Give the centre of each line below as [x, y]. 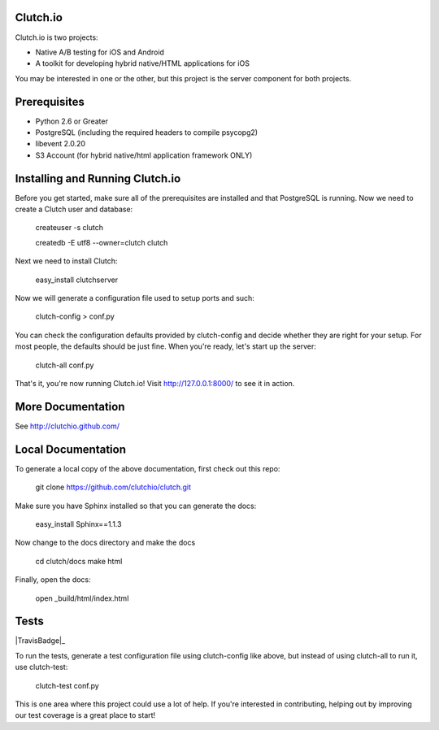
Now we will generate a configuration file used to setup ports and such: [135, 298]
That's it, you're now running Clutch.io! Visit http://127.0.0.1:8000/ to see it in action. [155, 383]
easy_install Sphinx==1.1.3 [78, 524]
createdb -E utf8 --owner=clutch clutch [102, 242]
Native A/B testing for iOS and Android [100, 52]
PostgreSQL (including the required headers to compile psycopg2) [147, 132]
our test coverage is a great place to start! [85, 715]
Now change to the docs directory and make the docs [105, 543]
